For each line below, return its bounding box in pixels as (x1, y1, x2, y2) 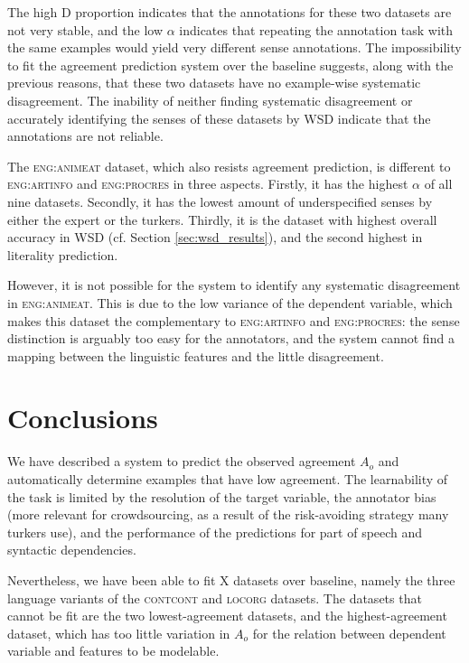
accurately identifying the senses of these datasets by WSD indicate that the (7, 108, 431, 127)
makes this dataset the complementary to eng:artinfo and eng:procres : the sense (7, 311, 460, 330)
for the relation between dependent (252, 623, 446, 642)
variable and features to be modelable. (7, 641, 220, 660)
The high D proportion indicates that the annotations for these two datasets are (7, 3, 452, 21)
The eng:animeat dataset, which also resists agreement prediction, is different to (7, 156, 451, 175)
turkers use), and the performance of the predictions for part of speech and (7, 522, 423, 541)
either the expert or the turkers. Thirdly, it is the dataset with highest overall (7, 210, 437, 229)
